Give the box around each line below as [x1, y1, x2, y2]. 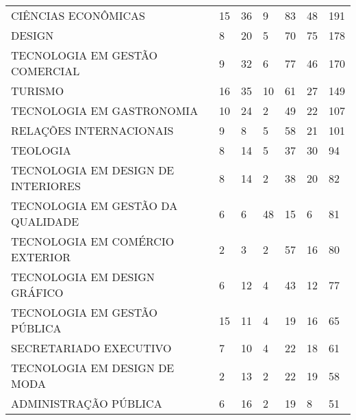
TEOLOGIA [11, 142, 71, 158]
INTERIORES [11, 178, 81, 194]
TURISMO [11, 83, 64, 99]
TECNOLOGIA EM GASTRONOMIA [11, 103, 199, 118]
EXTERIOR [11, 249, 71, 265]
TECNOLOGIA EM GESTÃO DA [11, 198, 178, 213]
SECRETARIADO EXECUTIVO [11, 340, 172, 356]
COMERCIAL [11, 63, 80, 79]
